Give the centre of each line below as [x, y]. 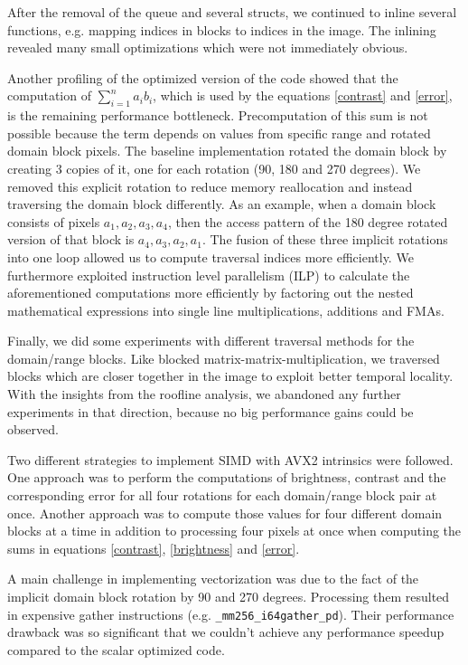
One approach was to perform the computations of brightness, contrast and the [227, 477]
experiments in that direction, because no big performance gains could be [211, 411]
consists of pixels [54, 221]
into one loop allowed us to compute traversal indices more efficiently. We [211, 256]
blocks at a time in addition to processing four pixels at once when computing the [234, 531]
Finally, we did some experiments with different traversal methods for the [211, 341]
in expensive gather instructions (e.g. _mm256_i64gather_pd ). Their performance [231, 614]
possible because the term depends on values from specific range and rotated [219, 133]
